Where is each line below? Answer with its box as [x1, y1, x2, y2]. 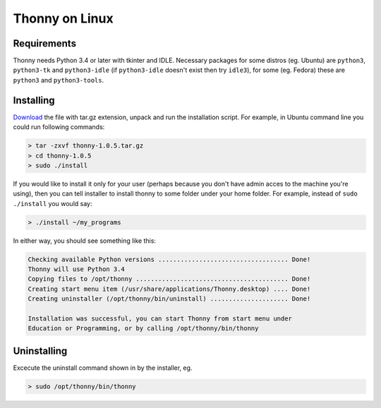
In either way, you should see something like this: [13, 236, 157, 245]
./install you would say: [13, 199, 92, 208]
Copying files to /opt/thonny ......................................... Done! [28, 275, 311, 283]
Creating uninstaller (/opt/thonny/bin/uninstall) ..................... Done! [28, 295, 311, 303]
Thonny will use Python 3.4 [28, 265, 125, 273]
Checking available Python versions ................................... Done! [28, 255, 311, 263]
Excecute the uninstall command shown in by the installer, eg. [13, 364, 193, 372]
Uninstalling [13, 344, 68, 356]
